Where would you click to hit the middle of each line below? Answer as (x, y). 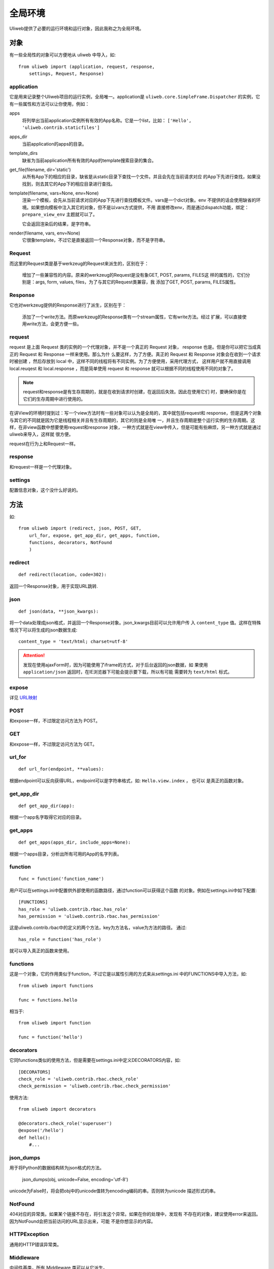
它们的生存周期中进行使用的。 (54, 399)
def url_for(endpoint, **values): (61, 769)
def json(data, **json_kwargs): (59, 611)
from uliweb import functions (56, 986)
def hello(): (35, 1138)
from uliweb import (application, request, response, (87, 66)
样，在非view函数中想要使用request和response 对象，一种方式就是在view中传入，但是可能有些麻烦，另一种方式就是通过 (135, 427)
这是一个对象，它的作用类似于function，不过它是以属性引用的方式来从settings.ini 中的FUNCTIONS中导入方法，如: (128, 974)
